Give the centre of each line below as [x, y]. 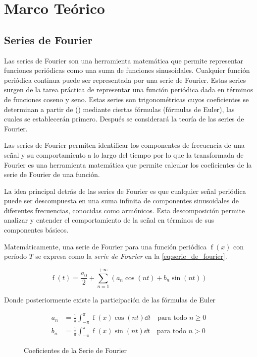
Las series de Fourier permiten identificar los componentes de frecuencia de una [124, 145]
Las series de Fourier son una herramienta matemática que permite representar [124, 60]
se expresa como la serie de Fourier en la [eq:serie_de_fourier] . [131, 256]
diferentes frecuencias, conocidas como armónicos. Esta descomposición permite [125, 210]
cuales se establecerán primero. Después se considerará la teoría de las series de [124, 119]
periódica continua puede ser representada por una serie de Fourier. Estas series [125, 80]
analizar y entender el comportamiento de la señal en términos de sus [109, 220]
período [15, 256]
